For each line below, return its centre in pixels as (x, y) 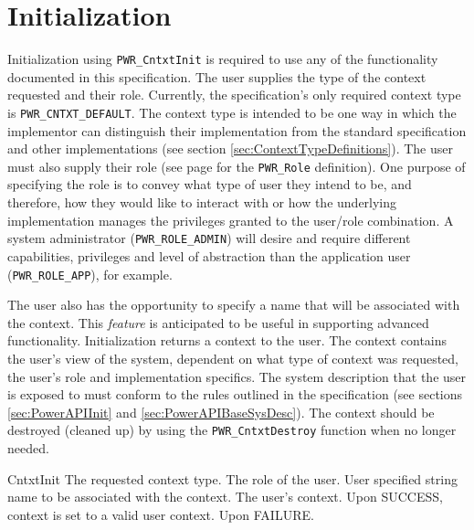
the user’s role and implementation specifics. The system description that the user (237, 376)
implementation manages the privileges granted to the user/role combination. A (231, 220)
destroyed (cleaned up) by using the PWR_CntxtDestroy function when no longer (232, 430)
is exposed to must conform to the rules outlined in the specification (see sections (235, 394)
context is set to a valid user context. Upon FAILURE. (161, 514)
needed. (28, 447)
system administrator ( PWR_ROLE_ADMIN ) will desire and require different (209, 238)
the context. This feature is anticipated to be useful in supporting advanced (218, 322)
